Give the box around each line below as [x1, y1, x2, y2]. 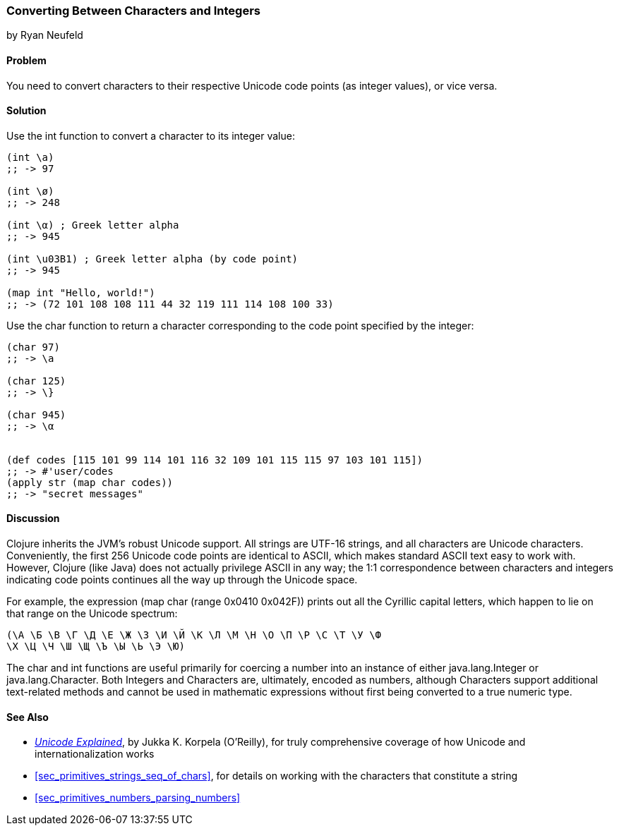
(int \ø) [6, 185, 54, 197]
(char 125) [6, 375, 66, 387]
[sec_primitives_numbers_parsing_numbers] [35, 791, 241, 804]
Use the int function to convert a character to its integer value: [6, 129, 295, 142]
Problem [6, 54, 47, 66]
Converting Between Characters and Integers [6, 4, 260, 18]
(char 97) [6, 341, 60, 353]
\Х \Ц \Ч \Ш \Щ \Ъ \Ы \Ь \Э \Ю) [6, 641, 185, 653]
